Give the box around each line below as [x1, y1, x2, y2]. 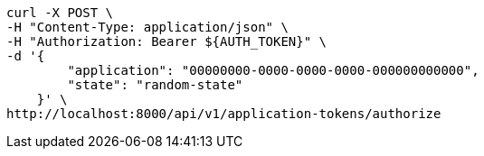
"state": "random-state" [67, 78, 243, 92]
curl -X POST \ [6, 5, 114, 20]
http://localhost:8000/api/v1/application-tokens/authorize [6, 106, 441, 121]
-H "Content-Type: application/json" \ [6, 20, 289, 34]
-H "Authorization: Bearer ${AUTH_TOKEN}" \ [6, 34, 327, 49]
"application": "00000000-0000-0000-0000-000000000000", [67, 63, 479, 78]
